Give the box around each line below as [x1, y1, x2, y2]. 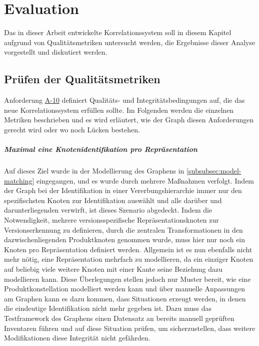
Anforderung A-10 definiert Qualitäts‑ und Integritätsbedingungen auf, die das [4, 95, 245, 105]
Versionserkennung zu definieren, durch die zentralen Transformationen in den [4, 224, 243, 235]
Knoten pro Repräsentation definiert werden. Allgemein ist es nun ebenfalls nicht [4, 244, 252, 254]
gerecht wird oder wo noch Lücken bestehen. [4, 124, 140, 134]
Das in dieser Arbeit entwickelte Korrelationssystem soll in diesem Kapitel [4, 27, 231, 38]
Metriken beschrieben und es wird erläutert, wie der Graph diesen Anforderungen [4, 114, 254, 125]
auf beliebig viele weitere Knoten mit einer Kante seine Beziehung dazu [4, 263, 223, 274]
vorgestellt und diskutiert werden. [4, 47, 107, 57]
